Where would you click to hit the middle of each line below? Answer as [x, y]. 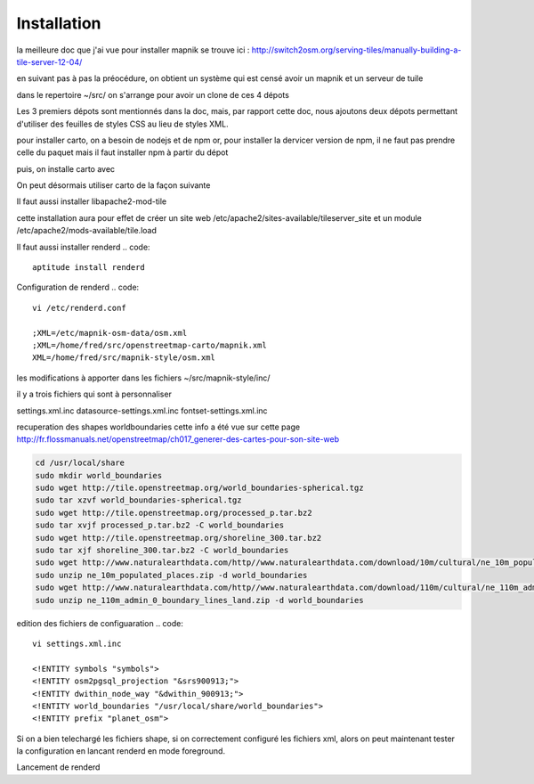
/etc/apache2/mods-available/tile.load [87, 231]
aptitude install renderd [89, 268]
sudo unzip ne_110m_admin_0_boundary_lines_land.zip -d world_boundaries [199, 600]
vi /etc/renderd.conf [79, 308]
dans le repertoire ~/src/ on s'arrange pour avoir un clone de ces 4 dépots [153, 94]
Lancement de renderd [58, 767]
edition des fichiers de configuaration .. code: [100, 623]
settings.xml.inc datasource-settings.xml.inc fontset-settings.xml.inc [142, 411]
